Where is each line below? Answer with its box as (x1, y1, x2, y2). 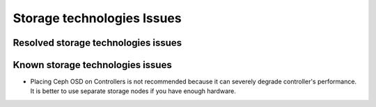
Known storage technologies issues (13, 59, 172, 71)
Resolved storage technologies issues (13, 37, 182, 49)
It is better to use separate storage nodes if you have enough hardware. (30, 87, 236, 95)
